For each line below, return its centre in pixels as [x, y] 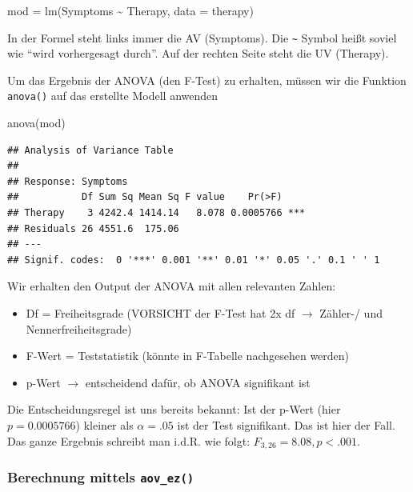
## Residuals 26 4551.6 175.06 [93, 228]
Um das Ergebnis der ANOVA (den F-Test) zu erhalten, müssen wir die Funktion [207, 80]
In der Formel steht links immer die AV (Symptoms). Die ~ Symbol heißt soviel [202, 37]
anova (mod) [36, 123]
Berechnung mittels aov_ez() [101, 476]
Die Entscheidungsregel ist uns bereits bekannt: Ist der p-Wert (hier [174, 409]
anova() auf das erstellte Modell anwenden [113, 96]
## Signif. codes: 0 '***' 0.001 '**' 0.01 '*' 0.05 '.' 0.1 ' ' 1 [194, 260]
